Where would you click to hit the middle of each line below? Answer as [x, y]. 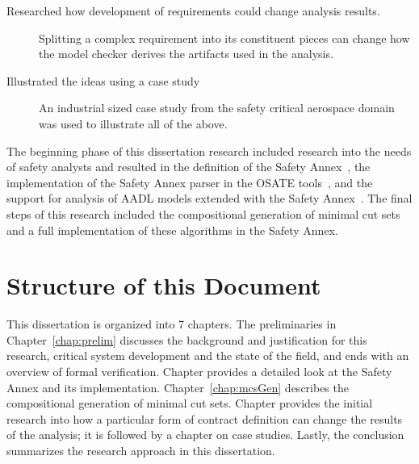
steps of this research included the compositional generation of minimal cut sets [203, 213]
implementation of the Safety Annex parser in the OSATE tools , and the [190, 182]
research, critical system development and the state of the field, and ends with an [208, 355]
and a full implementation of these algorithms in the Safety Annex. [172, 230]
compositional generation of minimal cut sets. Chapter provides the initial [190, 403]
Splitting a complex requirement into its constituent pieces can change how [224, 38]
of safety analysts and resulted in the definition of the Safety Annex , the [189, 167]
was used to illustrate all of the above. [133, 123]
